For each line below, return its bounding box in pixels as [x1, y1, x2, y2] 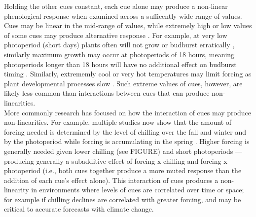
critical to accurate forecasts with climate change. [4, 204, 154, 214]
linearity [4, 184, 29, 195]
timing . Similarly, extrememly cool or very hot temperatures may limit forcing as [4, 69, 252, 79]
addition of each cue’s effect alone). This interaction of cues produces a [4, 175, 219, 185]
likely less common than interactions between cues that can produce [4, 88, 210, 98]
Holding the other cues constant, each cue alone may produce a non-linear [4, 1, 228, 11]
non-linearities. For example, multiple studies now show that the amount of [4, 117, 232, 127]
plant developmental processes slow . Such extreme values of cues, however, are [4, 78, 243, 88]
